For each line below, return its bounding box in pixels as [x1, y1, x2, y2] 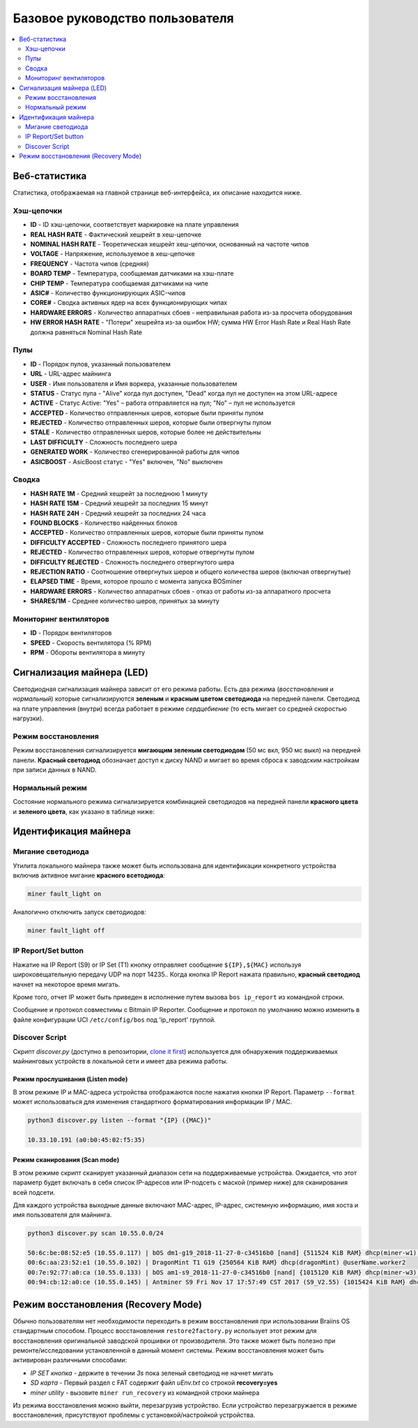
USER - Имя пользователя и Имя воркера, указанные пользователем [30, 379, 238, 387]
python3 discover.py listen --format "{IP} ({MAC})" [27, 1117, 212, 1124]
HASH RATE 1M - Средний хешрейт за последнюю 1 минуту [30, 489, 208, 498]
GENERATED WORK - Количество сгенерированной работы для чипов [30, 447, 240, 456]
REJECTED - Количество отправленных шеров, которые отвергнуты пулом [30, 548, 254, 556]
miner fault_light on [27, 890, 102, 898]
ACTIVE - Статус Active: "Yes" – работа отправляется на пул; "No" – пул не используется [30, 399, 295, 408]
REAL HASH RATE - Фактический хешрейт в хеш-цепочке [30, 230, 202, 239]
